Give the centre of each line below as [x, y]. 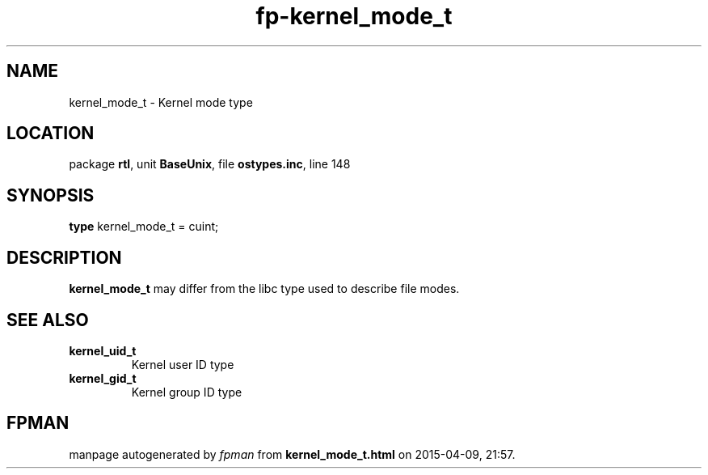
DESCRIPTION [64, 257]
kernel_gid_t [103, 378]
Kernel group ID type [187, 392]
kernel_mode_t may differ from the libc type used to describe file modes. [264, 289]
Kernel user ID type [183, 364]
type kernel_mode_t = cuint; [144, 227]
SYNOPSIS [51, 195]
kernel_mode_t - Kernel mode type [161, 102]
